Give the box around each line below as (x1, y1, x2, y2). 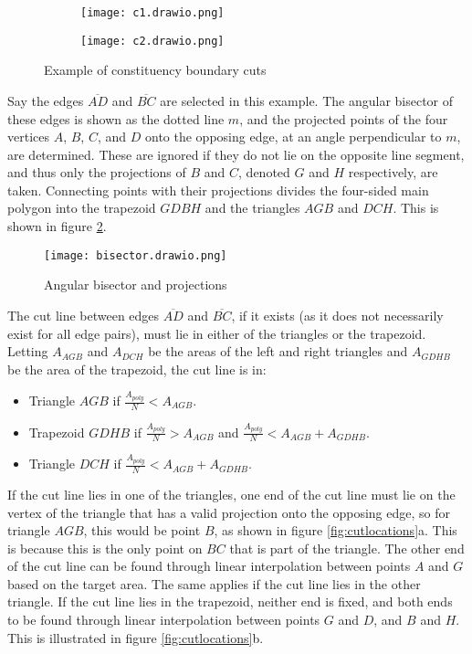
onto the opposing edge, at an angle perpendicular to (144, 127, 442, 146)
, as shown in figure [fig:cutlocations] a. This (214, 521, 457, 540)
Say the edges (7, 90, 84, 110)
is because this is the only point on (7, 538, 203, 557)
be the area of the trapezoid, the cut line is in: (7, 359, 267, 378)
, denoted (238, 163, 290, 182)
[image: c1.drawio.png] (80, 6, 225, 19)
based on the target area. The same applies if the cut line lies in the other (7, 574, 421, 593)
